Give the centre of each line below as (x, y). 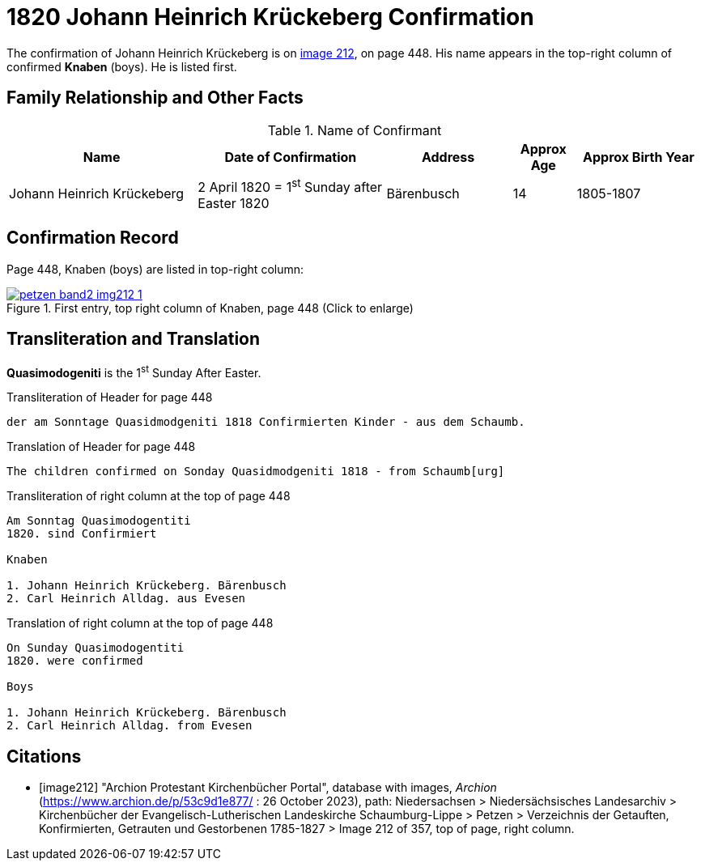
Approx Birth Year (639, 157)
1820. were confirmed (75, 661)
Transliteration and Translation (134, 339)
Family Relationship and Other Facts (155, 98)
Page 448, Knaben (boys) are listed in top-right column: (155, 269)
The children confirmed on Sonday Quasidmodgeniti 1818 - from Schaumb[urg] (256, 472)
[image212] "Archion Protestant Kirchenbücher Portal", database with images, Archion (268, 788)
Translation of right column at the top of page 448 (140, 623)
